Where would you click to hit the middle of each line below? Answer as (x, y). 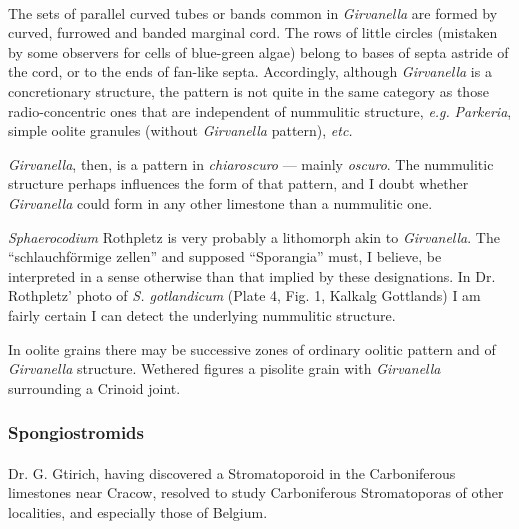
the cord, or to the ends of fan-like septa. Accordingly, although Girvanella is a (250, 71)
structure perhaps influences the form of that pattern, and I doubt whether (238, 183)
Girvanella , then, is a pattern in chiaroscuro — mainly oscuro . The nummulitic (251, 163)
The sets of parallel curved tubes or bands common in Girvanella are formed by (253, 12)
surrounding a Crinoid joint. (94, 387)
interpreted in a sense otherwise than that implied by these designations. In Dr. (252, 275)
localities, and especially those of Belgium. (138, 511)
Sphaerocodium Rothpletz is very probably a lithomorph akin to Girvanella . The (254, 236)
